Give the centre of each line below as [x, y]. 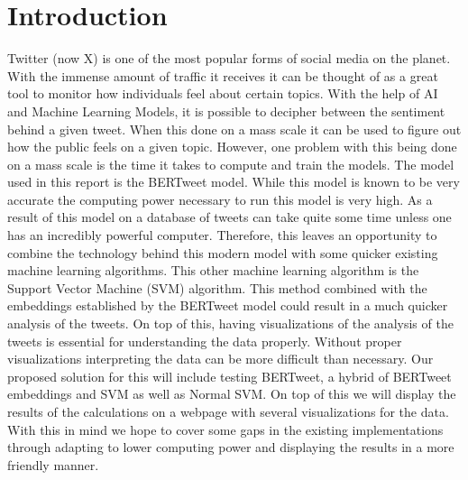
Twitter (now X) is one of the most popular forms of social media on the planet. [229, 58]
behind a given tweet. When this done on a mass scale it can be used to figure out [234, 129]
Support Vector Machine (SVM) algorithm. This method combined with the [217, 287]
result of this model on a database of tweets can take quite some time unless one [229, 217]
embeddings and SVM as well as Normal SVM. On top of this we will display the [232, 394]
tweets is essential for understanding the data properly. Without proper [205, 341]
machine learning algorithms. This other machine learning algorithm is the [213, 270]
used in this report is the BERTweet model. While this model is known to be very [234, 182]
